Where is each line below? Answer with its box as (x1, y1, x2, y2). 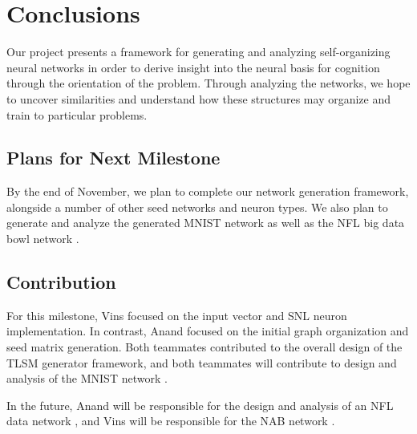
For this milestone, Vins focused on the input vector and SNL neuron (6, 306, 347, 323)
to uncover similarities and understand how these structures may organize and (6, 90, 391, 107)
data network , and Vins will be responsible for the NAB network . (6, 412, 335, 429)
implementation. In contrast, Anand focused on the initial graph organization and (6, 322, 409, 339)
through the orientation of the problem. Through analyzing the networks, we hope (6, 75, 411, 91)
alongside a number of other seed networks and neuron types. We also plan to (6, 198, 388, 215)
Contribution (6, 270, 116, 294)
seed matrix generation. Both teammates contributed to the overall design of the (6, 339, 403, 355)
